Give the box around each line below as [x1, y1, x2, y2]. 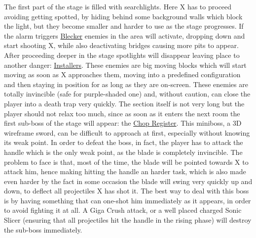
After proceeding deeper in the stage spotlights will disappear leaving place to [4, 49, 240, 60]
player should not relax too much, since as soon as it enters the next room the [4, 108, 240, 118]
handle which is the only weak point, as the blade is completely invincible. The [4, 146, 243, 157]
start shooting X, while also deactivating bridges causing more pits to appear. [4, 40, 239, 50]
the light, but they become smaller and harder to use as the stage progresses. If [4, 21, 244, 31]
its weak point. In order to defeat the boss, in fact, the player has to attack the [4, 137, 243, 147]
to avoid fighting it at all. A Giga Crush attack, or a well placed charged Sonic [4, 205, 242, 215]
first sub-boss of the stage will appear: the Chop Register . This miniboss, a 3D [4, 118, 242, 128]
